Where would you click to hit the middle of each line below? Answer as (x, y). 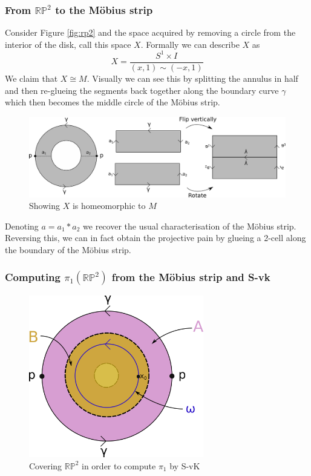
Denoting (22, 226)
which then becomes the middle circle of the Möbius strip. (113, 102)
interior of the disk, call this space (68, 44)
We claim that (31, 78)
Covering (46, 465)
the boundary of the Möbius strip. (68, 250)
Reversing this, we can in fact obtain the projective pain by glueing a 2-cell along (155, 238)
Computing (33, 276)
